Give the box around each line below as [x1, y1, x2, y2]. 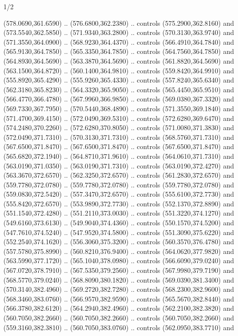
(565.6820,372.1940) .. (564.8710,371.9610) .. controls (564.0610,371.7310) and [3, 151, 234, 161]
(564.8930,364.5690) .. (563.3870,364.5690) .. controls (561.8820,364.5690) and [3, 55, 234, 66]
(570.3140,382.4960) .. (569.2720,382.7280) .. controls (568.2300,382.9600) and [3, 284, 234, 294]
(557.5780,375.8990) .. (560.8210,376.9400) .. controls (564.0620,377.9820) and [3, 246, 234, 256]
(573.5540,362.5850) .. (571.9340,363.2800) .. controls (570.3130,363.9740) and [3, 27, 234, 37]
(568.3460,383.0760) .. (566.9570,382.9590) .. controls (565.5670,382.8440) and [3, 293, 234, 303]
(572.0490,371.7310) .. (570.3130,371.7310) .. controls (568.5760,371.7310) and [3, 132, 234, 142]
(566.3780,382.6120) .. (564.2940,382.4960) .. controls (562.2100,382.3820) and [3, 303, 234, 313]
